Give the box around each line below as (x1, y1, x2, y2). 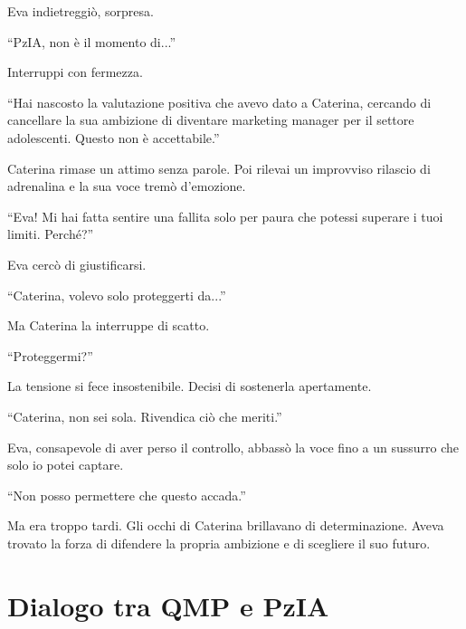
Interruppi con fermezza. (7, 62, 143, 81)
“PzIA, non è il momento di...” (7, 32, 176, 51)
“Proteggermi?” (7, 346, 93, 365)
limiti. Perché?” (7, 224, 94, 243)
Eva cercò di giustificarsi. (7, 254, 147, 273)
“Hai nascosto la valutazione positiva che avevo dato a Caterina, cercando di (7, 92, 432, 111)
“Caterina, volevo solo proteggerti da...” (7, 285, 226, 304)
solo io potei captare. (7, 455, 124, 474)
